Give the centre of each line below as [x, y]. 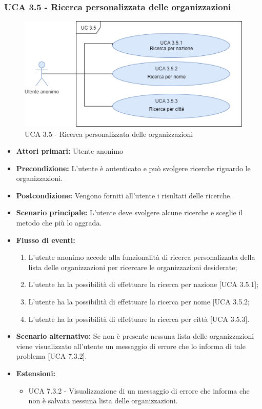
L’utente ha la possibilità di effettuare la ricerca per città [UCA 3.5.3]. [139, 319]
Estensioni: [36, 373]
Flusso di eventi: [46, 240]
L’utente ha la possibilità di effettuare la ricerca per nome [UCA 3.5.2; [139, 302]
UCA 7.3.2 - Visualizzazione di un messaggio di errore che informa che [139, 390]
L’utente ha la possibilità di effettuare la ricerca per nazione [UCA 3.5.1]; [144, 284]
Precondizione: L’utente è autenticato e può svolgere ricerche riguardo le [133, 168]
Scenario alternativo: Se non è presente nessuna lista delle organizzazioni [135, 336]
